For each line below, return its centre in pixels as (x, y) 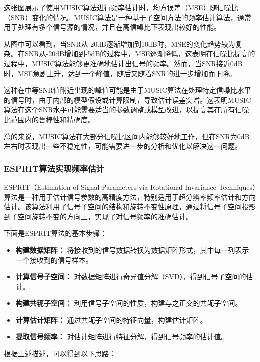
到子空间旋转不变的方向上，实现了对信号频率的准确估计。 (98, 216)
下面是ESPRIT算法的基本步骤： (56, 233)
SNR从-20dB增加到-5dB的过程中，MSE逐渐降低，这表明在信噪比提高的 (140, 54)
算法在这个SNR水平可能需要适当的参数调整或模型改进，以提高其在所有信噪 (127, 110)
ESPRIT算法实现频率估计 (54, 168)
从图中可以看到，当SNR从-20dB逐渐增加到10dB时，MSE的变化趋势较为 (120, 44)
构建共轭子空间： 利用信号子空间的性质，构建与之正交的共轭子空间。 (129, 303)
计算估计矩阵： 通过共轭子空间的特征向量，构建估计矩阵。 (111, 320)
